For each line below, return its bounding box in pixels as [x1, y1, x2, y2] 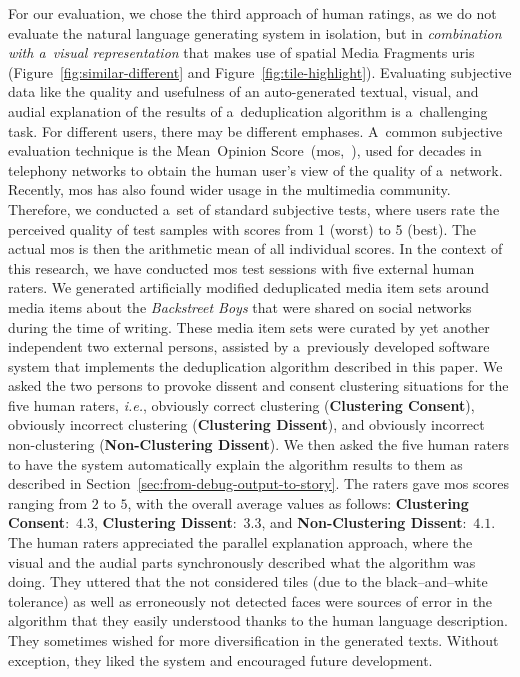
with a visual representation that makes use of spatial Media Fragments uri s [8, 42, 475, 63]
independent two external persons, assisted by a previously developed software [8, 336, 490, 357]
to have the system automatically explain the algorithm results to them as [8, 453, 463, 474]
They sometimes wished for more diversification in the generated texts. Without [8, 630, 499, 650]
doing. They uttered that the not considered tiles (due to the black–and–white [8, 571, 488, 592]
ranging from [8, 492, 88, 513]
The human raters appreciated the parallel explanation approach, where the [8, 532, 473, 553]
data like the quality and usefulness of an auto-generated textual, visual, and [8, 81, 479, 102]
